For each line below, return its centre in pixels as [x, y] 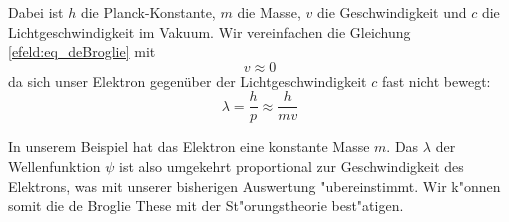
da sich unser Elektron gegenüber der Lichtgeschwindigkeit [187, 80]
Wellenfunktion [54, 166]
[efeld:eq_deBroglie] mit [82, 51]
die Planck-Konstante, [148, 12]
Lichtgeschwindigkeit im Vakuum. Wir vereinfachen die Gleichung [209, 31]
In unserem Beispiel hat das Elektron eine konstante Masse [189, 146]
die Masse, [269, 12]
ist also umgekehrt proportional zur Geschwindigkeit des [291, 166]
